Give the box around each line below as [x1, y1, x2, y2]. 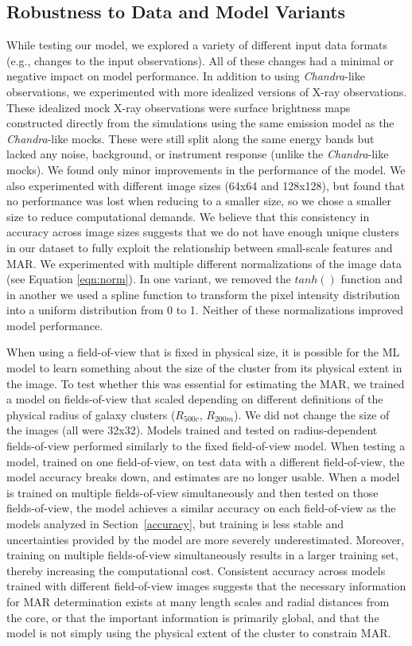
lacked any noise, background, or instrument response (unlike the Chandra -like [6, 146, 389, 162]
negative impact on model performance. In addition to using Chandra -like [6, 68, 365, 84]
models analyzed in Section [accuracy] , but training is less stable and [6, 516, 344, 532]
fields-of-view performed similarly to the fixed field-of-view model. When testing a [6, 438, 406, 454]
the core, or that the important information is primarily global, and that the [6, 609, 379, 625]
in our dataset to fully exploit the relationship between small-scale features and [6, 239, 393, 255]
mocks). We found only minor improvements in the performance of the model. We [6, 161, 406, 177]
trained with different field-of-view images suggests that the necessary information [6, 578, 406, 594]
